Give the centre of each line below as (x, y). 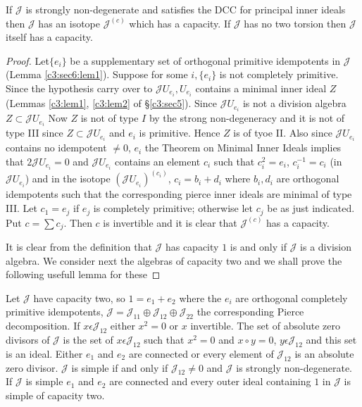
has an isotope (69, 23)
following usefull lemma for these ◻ (83, 274)
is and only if (258, 246)
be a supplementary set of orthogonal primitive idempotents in (205, 60)
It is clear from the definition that (79, 246)
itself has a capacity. (49, 37)
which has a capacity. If (180, 23)
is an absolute (324, 353)
